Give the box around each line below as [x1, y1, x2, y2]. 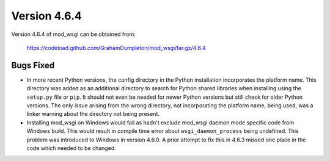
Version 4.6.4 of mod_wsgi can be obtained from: [11, 30, 136, 38]
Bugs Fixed [11, 60, 55, 70]
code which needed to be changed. [26, 144, 116, 152]
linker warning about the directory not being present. [26, 110, 160, 118]
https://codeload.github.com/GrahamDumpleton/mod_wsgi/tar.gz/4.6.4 [26, 44, 206, 51]
